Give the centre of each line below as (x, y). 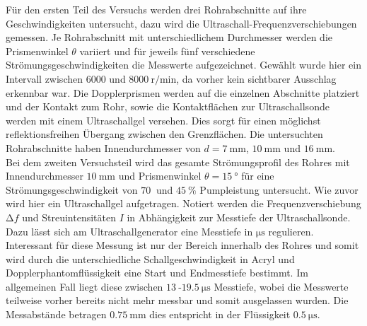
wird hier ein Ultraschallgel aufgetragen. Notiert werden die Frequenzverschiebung (183, 203)
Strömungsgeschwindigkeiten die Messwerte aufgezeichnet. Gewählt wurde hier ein (183, 65)
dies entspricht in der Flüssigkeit (220, 314)
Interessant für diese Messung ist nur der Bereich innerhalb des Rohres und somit (182, 245)
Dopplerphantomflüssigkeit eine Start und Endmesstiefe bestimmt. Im (157, 273)
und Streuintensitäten (69, 217)
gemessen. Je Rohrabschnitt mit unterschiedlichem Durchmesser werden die (169, 37)
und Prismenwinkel (160, 176)
